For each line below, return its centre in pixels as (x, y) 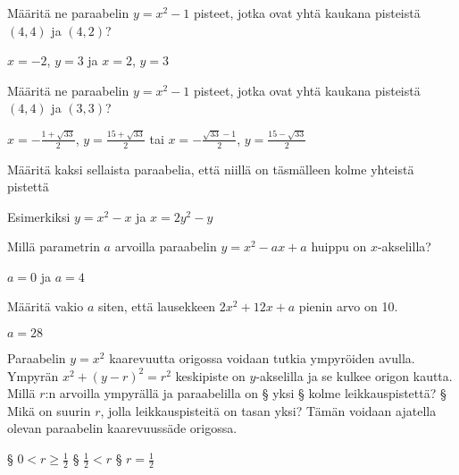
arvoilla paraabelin (166, 246)
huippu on (339, 246)
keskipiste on (210, 375)
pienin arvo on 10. (348, 306)
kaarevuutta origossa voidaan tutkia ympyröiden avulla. (262, 358)
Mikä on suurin (49, 410)
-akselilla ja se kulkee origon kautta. (354, 375)
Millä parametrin (54, 246)
